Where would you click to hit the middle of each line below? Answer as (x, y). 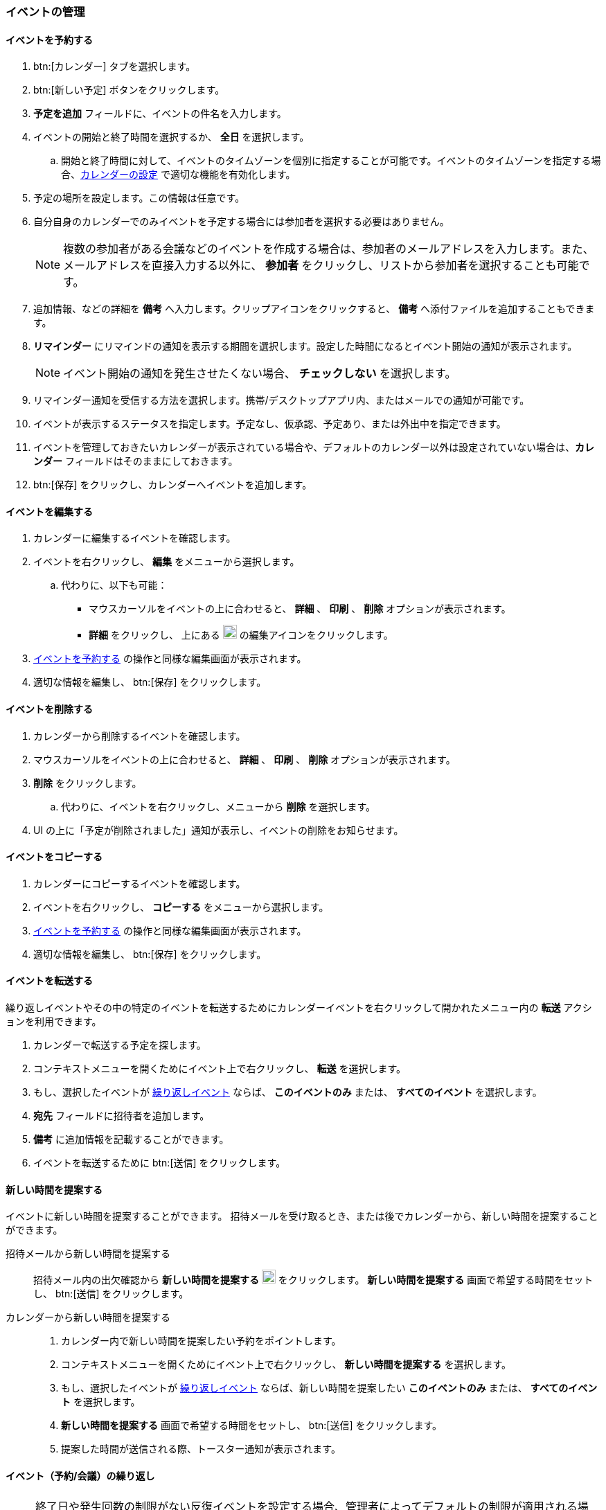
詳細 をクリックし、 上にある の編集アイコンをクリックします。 (241, 635)
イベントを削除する (49, 709)
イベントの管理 (45, 12)
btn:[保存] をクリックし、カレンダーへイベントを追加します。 (173, 485)
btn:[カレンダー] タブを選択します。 (115, 66)
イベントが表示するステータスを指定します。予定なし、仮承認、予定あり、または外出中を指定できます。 (270, 424)
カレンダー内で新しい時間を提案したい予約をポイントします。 (201, 1341)
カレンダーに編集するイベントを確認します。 (135, 538)
